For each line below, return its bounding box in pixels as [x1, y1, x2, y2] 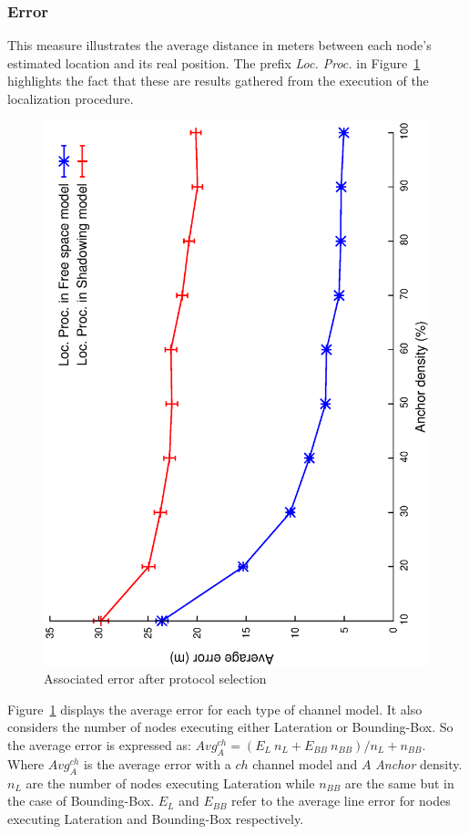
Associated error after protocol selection [44, 669, 267, 688]
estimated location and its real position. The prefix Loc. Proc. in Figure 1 [7, 53, 421, 72]
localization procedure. [7, 89, 134, 108]
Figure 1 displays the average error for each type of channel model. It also [7, 699, 423, 718]
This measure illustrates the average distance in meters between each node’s [7, 36, 432, 55]
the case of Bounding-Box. [7, 791, 155, 810]
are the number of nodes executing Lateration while [25, 773, 315, 792]
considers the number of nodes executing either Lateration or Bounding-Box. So [7, 717, 454, 736]
